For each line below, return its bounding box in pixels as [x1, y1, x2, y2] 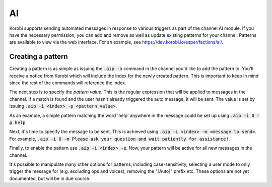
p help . [9, 119, 27, 126]
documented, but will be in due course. [9, 175, 91, 181]
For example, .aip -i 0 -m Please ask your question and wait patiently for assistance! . [9, 136, 230, 142]
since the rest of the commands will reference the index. [9, 80, 126, 86]
